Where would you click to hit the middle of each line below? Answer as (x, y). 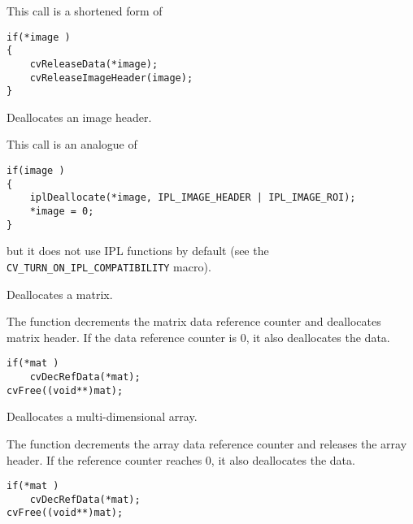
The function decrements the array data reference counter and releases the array (207, 443)
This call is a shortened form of (85, 11)
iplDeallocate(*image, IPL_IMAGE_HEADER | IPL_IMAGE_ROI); (193, 198)
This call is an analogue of (72, 144)
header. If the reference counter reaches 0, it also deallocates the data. (181, 459)
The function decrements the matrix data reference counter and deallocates (194, 321)
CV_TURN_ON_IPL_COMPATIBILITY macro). (109, 266)
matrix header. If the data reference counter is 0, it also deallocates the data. (198, 337)
